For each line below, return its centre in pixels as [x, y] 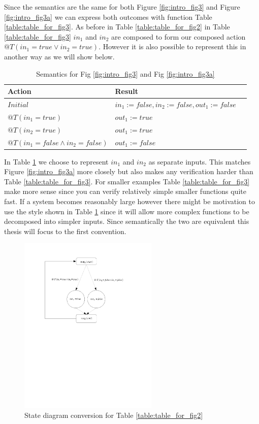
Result [126, 91]
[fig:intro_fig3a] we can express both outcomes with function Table [108, 17]
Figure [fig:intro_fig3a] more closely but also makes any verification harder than [129, 171]
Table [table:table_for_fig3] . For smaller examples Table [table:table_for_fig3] [127, 181]
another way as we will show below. [59, 56]
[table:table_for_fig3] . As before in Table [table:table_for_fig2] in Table [117, 27]
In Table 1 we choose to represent [56, 161]
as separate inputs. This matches [200, 161]
